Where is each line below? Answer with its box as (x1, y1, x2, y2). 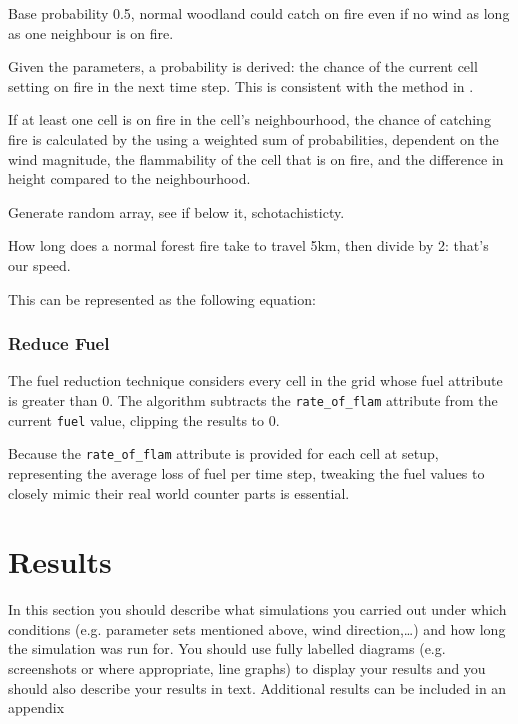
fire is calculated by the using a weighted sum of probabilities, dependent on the (8, 128, 499, 149)
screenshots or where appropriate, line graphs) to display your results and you (8, 658, 486, 678)
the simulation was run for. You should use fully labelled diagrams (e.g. (8, 638, 446, 659)
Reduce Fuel (8, 331, 110, 356)
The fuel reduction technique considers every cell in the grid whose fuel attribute (8, 370, 503, 391)
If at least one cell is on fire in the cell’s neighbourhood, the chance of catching (8, 109, 491, 130)
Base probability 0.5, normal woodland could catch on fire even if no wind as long (8, 3, 510, 23)
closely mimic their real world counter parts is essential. (8, 482, 350, 503)
